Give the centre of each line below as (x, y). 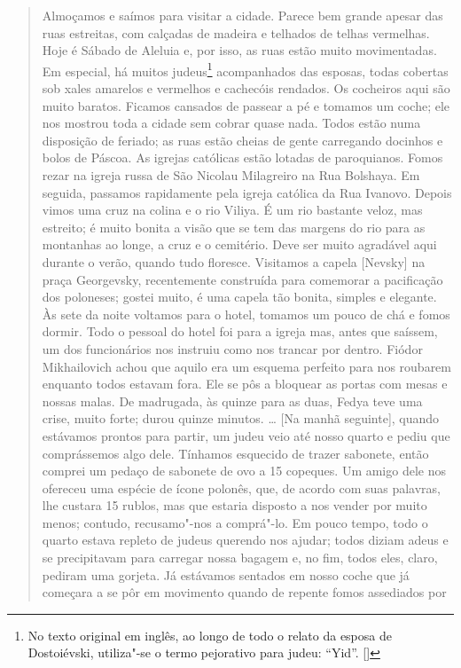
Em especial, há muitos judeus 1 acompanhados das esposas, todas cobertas (245, 69)
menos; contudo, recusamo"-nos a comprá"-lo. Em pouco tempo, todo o (235, 522)
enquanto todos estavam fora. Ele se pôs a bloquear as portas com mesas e (245, 384)
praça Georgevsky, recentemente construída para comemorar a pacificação (242, 279)
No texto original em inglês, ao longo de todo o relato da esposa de (210, 635)
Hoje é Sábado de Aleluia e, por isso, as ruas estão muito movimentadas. (239, 50)
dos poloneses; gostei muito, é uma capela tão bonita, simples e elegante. (239, 297)
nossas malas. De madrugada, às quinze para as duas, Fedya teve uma (232, 401)
